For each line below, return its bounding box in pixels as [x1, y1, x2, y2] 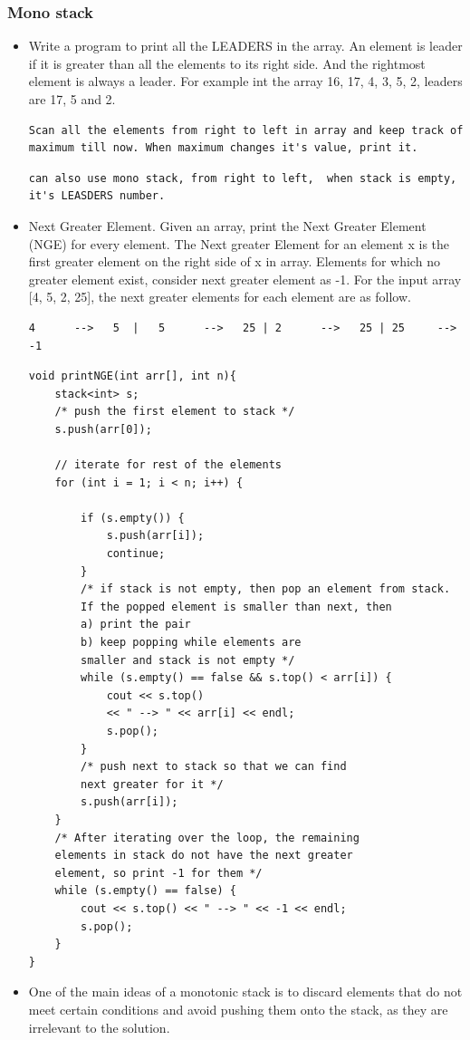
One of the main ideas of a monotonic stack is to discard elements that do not [28, 982, 463, 1001]
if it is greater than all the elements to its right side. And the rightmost [28, 53, 426, 72]
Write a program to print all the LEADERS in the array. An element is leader [28, 36, 463, 55]
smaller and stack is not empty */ [81, 653, 295, 667]
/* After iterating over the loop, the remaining [54, 831, 360, 844]
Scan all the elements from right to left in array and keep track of [28, 123, 464, 137]
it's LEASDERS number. [28, 189, 166, 203]
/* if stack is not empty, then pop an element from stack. [81, 583, 451, 596]
